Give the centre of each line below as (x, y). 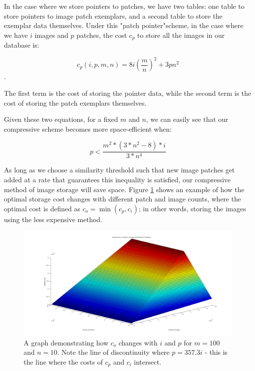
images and (51, 35)
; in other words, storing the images (192, 208)
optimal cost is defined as (42, 208)
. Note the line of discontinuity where (113, 352)
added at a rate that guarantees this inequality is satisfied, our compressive (117, 179)
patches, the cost (102, 35)
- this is (216, 352)
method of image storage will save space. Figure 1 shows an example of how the (124, 189)
